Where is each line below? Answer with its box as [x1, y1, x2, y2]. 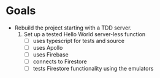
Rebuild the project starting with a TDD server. [14, 24, 132, 31]
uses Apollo [32, 44, 63, 51]
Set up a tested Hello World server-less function [23, 30, 146, 37]
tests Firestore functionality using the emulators [32, 65, 154, 72]
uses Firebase [32, 51, 69, 58]
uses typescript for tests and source [32, 37, 125, 44]
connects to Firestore [32, 58, 87, 65]
